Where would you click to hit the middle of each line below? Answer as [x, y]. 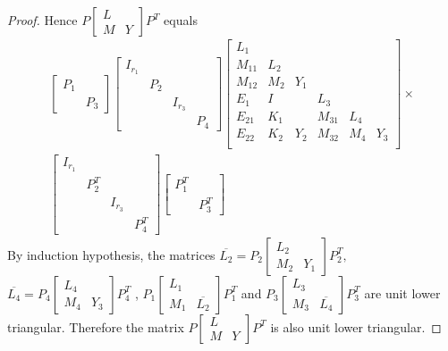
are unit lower [402, 292]
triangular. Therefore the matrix [96, 326]
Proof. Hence [42, 20]
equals [181, 20]
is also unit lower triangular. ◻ [356, 326]
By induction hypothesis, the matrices [111, 254]
